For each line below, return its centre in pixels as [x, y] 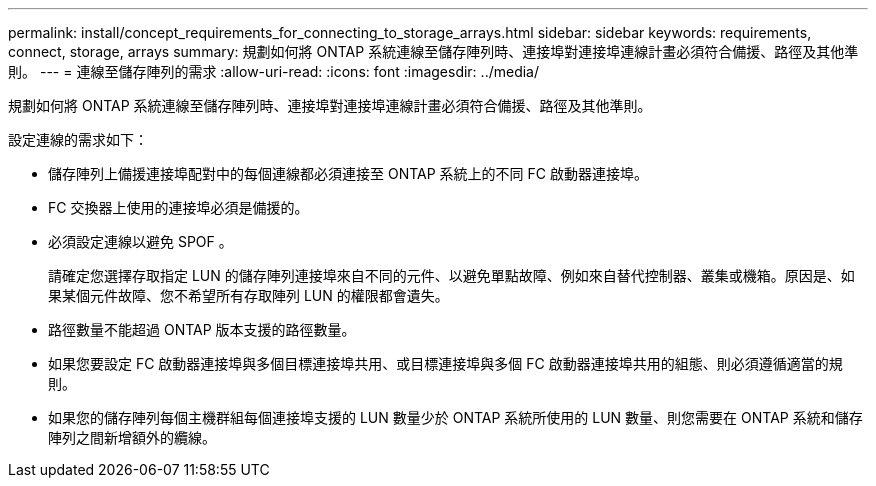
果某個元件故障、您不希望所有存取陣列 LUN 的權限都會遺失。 [248, 295]
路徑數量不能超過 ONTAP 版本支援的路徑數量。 [202, 329]
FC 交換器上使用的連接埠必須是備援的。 [178, 207]
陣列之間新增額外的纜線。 [132, 437]
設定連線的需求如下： [78, 139]
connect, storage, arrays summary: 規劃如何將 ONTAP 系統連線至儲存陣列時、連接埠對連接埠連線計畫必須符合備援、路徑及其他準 [433, 51]
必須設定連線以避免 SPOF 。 [140, 241]
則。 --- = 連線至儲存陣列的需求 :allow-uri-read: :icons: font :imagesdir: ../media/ [274, 71]
